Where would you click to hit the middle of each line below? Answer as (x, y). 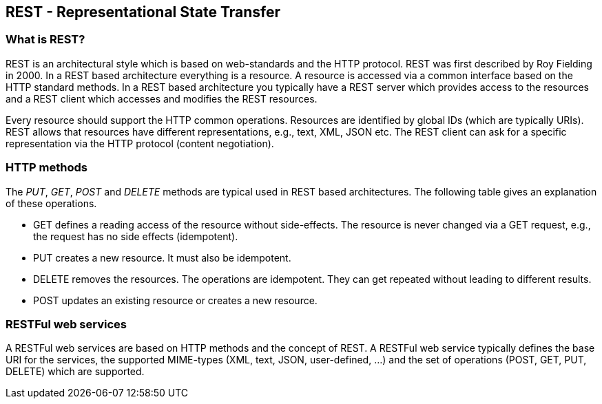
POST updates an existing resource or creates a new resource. (175, 300)
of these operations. (51, 203)
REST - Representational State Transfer (143, 12)
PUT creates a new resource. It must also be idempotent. (162, 257)
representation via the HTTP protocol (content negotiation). (140, 143)
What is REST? (45, 40)
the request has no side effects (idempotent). (136, 236)
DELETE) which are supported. (75, 372)
